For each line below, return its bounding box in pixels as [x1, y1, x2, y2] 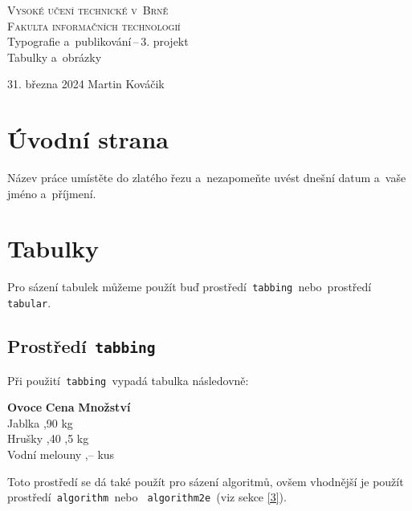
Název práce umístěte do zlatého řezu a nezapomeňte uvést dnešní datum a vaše [7, 169, 406, 186]
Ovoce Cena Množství [7, 399, 131, 416]
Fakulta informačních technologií [7, 17, 181, 34]
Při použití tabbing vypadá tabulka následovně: [7, 371, 249, 388]
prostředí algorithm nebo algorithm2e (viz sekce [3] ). [7, 489, 287, 505]
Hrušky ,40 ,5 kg [7, 430, 89, 447]
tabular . [7, 294, 51, 311]
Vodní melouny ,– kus [7, 445, 115, 462]
